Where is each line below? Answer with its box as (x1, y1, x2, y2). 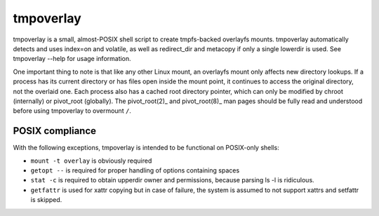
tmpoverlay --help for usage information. (13, 55, 131, 63)
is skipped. (30, 196, 62, 204)
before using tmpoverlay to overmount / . (13, 107, 131, 115)
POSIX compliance (13, 125, 97, 137)
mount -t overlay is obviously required (30, 156, 152, 165)
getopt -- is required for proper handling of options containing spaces (30, 166, 240, 175)
